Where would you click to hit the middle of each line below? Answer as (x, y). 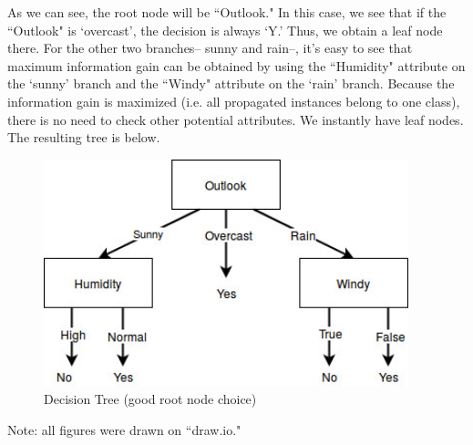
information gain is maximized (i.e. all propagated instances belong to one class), (234, 101)
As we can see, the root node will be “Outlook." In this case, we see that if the (227, 12)
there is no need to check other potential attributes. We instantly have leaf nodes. (236, 119)
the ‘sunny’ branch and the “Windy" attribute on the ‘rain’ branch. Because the (231, 83)
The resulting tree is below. (84, 137)
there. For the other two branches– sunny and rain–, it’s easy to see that (210, 48)
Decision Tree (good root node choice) (150, 399)
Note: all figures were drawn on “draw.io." (124, 429)
